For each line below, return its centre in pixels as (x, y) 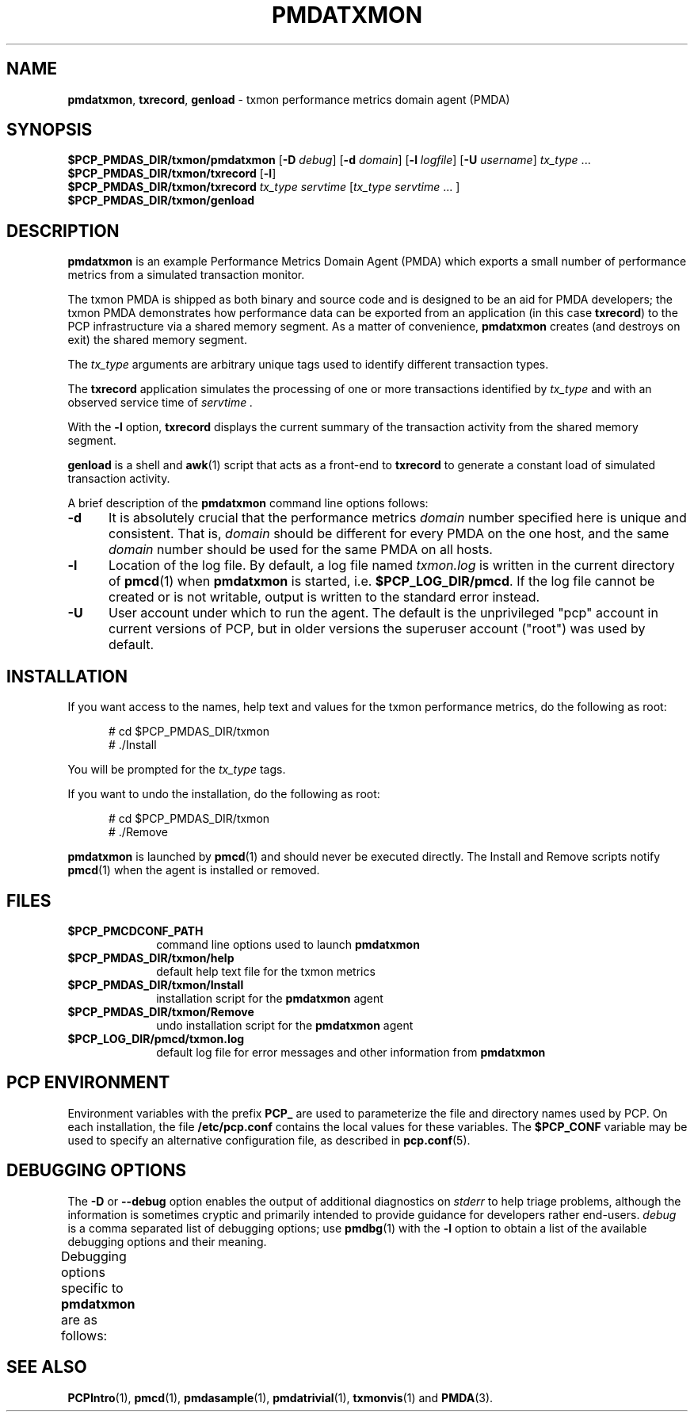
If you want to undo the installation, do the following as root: (224, 794)
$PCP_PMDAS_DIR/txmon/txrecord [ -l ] (172, 174)
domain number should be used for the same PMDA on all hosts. (300, 550)
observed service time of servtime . (160, 403)
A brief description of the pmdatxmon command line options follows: (248, 503)
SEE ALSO (47, 1367)
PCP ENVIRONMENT (88, 1083)
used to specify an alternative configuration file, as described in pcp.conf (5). (269, 1140)
